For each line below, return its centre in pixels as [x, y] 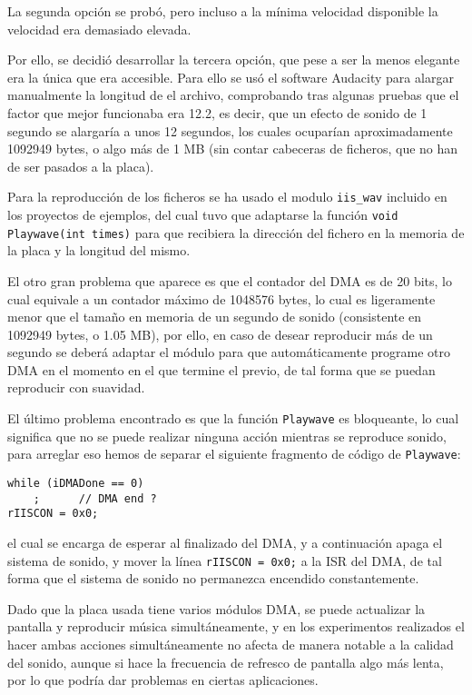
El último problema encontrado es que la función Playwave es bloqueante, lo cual [233, 418]
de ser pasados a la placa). [81, 166]
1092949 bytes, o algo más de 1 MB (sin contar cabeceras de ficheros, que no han [233, 149]
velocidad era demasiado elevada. [99, 29]
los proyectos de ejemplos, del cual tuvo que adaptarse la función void [203, 214]
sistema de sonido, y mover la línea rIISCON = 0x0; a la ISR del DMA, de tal [225, 560]
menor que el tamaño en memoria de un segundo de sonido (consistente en [215, 317]
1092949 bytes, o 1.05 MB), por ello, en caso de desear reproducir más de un [220, 334]
